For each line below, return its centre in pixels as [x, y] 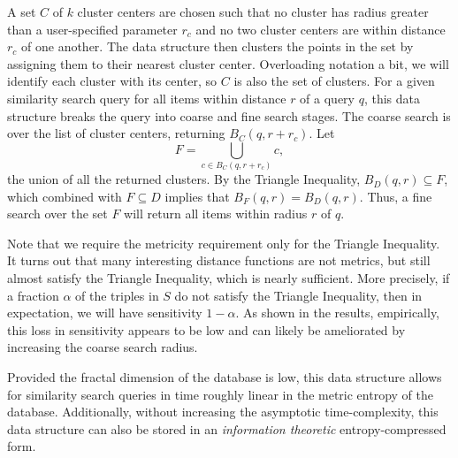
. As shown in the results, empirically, [338, 313]
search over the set [57, 214]
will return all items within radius [216, 214]
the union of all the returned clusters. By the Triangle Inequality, [184, 179]
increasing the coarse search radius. [103, 347]
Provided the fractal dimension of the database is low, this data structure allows [225, 377]
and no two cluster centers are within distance [321, 29]
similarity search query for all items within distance [147, 98]
